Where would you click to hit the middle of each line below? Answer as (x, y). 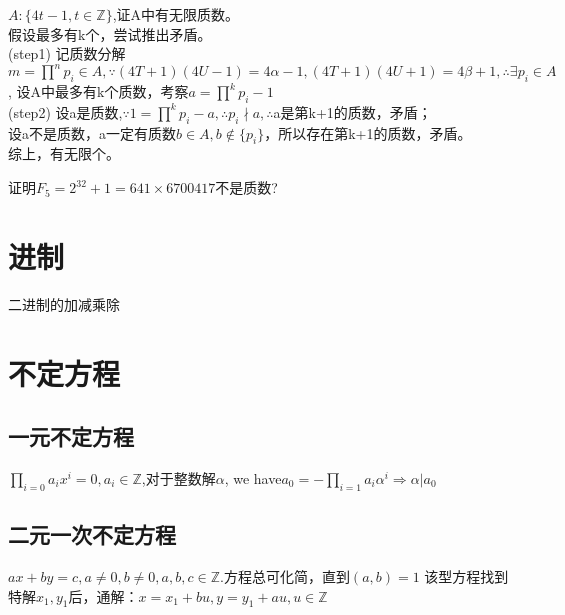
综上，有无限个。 (64, 153)
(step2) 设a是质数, (65, 111)
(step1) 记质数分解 (67, 53)
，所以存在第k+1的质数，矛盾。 (368, 132)
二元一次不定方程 (92, 534)
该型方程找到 (466, 575)
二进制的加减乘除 (64, 303)
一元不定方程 (71, 436)
